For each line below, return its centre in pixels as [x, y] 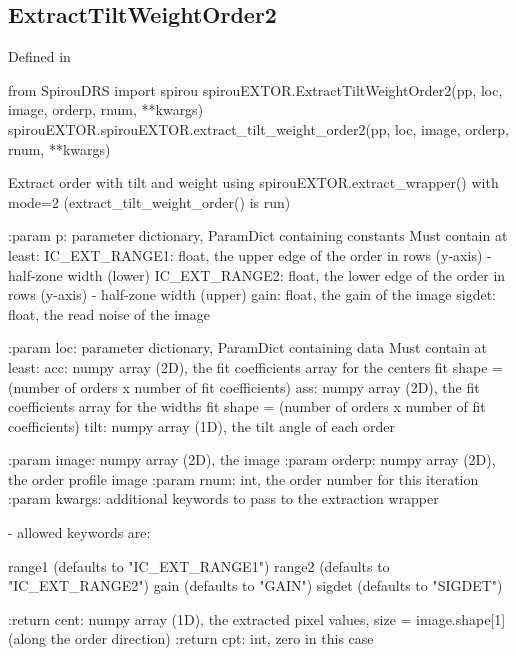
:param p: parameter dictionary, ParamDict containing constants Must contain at [258, 235]
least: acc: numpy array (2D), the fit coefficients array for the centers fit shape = [255, 366]
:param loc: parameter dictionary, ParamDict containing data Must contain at [248, 347]
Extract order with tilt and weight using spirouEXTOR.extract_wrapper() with [253, 182]
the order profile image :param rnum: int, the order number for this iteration [243, 478]
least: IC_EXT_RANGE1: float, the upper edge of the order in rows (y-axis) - [250, 254]
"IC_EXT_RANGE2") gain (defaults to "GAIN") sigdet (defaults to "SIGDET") [255, 585]
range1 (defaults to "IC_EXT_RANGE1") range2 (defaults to [199, 565]
